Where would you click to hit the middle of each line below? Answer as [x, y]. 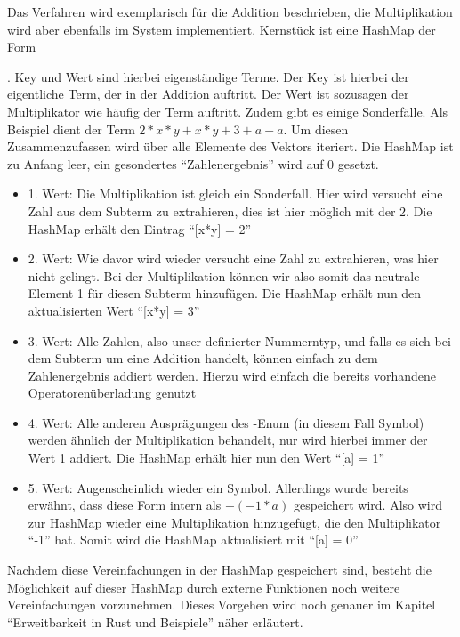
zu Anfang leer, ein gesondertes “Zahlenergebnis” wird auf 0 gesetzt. [193, 163]
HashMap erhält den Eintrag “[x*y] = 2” [140, 228]
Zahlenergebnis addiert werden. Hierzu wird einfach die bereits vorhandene [232, 375]
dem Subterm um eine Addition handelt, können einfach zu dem [203, 358]
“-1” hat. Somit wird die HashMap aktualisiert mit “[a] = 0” [193, 540]
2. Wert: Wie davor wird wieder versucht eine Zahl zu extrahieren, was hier [233, 258]
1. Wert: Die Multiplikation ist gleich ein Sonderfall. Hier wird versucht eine [235, 194]
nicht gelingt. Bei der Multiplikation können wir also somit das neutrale [224, 275]
